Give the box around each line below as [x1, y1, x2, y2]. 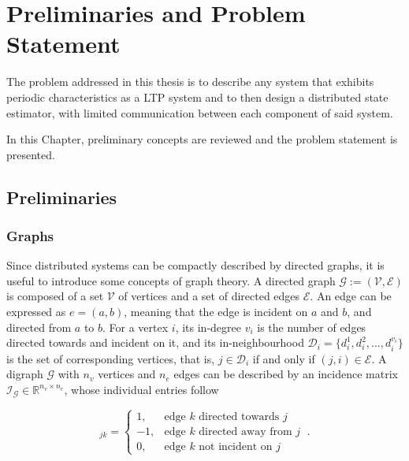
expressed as [6, 303, 66, 320]
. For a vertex [102, 318, 169, 335]
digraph [6, 366, 43, 382]
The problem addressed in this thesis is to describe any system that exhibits [6, 73, 374, 90]
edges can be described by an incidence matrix [173, 366, 398, 382]
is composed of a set [6, 288, 104, 304]
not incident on [199, 441, 273, 452]
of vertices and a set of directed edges [118, 288, 300, 304]
